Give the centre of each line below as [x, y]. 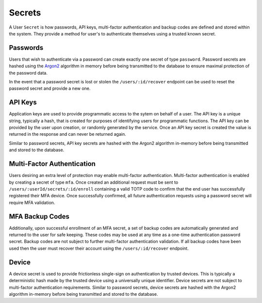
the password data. [28, 73]
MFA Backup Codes [39, 216]
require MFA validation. [32, 202]
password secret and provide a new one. [50, 88]
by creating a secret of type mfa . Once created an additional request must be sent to [94, 182]
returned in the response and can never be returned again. [67, 134]
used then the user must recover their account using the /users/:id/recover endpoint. [99, 248]
